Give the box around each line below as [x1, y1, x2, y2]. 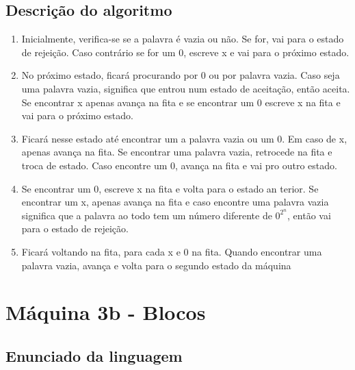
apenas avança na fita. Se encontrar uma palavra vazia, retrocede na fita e [21, 145, 332, 159]
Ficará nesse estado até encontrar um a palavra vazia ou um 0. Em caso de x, [21, 131, 347, 145]
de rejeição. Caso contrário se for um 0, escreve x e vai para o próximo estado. [21, 45, 350, 59]
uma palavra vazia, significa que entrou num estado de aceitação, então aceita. [21, 81, 350, 95]
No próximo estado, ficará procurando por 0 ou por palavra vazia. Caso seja [21, 68, 340, 82]
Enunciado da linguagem [5, 345, 183, 366]
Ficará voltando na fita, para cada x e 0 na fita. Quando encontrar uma [21, 244, 322, 258]
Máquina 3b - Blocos [5, 298, 206, 326]
